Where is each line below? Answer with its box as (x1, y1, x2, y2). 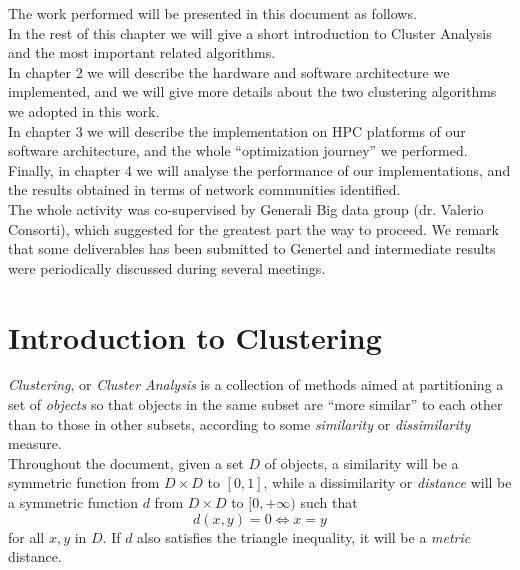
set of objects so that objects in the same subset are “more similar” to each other (8, 394, 503, 415)
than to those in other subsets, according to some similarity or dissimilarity (8, 413, 471, 434)
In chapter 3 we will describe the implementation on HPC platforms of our (8, 120, 466, 141)
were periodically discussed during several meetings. (8, 257, 326, 278)
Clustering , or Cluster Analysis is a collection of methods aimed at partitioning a (8, 374, 504, 395)
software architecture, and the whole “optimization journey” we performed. (8, 140, 468, 161)
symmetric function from (8, 472, 160, 493)
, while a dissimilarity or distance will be (263, 472, 512, 493)
